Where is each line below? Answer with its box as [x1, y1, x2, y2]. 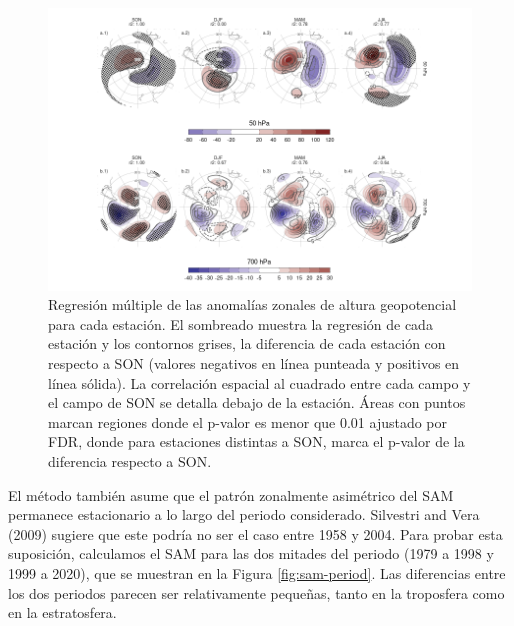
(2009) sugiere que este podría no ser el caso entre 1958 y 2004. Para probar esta [8, 523, 503, 544]
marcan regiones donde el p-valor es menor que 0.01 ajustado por [48, 411, 448, 432]
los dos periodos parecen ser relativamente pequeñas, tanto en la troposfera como [8, 582, 505, 603]
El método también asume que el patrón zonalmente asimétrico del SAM [8, 484, 454, 505]
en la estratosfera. [8, 602, 117, 623]
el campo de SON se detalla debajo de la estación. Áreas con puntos [48, 392, 466, 413]
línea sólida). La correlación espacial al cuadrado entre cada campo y [48, 372, 471, 393]
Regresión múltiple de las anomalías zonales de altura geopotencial [48, 294, 457, 315]
